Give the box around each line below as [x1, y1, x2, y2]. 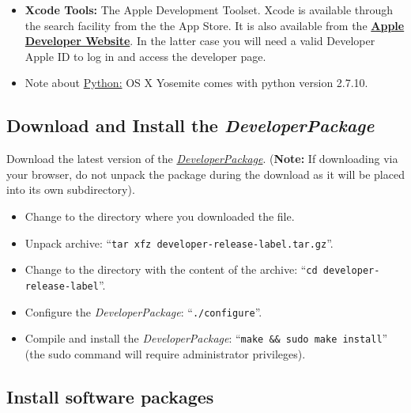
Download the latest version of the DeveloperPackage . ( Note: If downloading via [6, 150, 398, 167]
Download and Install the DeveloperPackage [6, 113, 375, 138]
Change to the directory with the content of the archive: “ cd [25, 261, 318, 278]
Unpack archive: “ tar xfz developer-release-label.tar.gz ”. [25, 234, 334, 251]
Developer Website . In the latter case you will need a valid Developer [25, 32, 375, 49]
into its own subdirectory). [6, 181, 135, 198]
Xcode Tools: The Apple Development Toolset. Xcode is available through [25, 2, 394, 17]
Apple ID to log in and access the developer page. [25, 47, 266, 64]
